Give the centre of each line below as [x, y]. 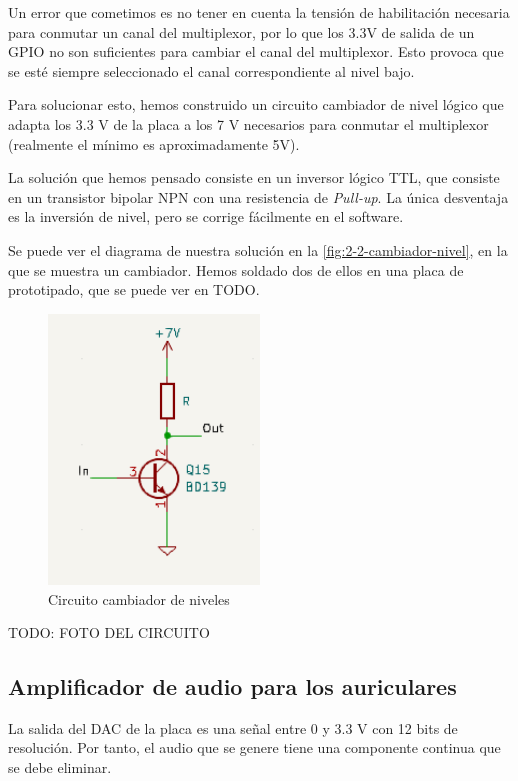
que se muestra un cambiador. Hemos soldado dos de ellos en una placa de [236, 269]
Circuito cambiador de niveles [139, 598]
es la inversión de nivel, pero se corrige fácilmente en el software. [206, 216]
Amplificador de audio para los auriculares [232, 686]
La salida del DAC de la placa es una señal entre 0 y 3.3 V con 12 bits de [233, 727]
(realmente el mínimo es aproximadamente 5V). [154, 143]
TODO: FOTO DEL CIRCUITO [109, 632]
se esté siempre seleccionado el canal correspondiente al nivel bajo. [211, 70]
